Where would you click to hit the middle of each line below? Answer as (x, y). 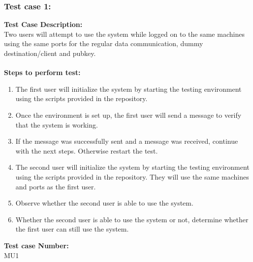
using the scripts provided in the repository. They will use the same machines (132, 176)
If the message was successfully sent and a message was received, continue (127, 141)
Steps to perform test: (42, 72)
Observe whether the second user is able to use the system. (104, 203)
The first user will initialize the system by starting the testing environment (128, 89)
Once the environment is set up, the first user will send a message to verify (128, 115)
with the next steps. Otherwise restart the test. (87, 150)
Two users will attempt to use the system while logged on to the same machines (124, 34)
